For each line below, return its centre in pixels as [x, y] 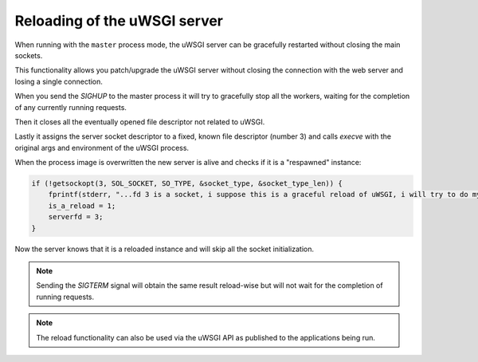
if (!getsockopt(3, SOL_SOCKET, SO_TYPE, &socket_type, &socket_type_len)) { [187, 184]
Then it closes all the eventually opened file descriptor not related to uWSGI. [140, 122]
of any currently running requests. [71, 107]
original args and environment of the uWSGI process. [102, 148]
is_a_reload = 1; [82, 206]
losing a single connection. [59, 81]
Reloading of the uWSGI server [119, 21]
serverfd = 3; [76, 217]
